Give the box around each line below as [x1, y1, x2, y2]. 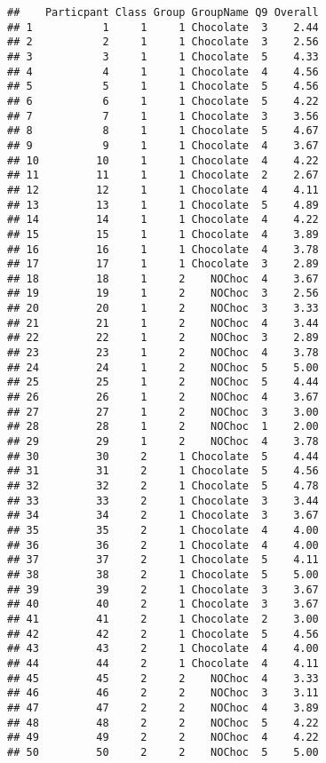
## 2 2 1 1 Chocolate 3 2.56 [7, 36, 319, 49]
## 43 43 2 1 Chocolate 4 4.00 [7, 642, 319, 656]
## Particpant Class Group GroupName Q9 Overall [7, 6, 319, 19]
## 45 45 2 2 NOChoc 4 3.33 [7, 672, 319, 685]
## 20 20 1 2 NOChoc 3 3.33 [7, 302, 319, 315]
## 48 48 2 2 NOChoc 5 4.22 [7, 716, 319, 729]
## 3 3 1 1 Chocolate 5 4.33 [7, 50, 319, 63]
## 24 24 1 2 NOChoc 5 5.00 [7, 361, 319, 374]
